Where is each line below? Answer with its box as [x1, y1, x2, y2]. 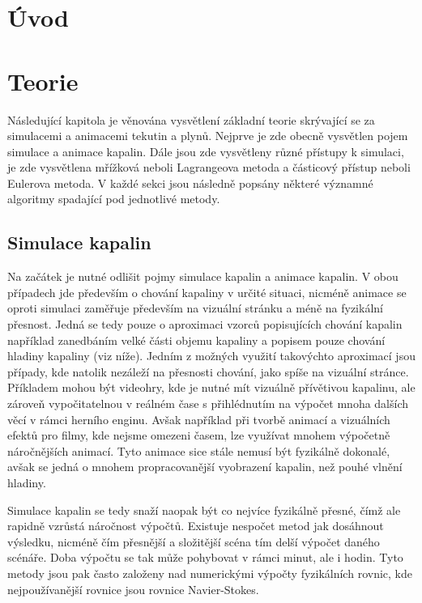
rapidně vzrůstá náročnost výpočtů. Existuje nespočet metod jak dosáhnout [7, 517, 384, 534]
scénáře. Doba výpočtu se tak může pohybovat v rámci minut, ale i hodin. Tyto [7, 549, 403, 566]
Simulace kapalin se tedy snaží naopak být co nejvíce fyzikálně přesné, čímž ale [7, 501, 401, 518]
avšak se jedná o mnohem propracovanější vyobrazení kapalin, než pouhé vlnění [7, 458, 403, 475]
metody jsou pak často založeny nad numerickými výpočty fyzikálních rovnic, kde [7, 564, 412, 581]
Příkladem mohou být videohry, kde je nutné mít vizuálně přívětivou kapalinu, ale [7, 379, 416, 396]
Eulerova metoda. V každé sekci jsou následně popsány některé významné [7, 174, 373, 191]
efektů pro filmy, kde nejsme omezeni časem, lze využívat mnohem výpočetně [7, 427, 390, 444]
